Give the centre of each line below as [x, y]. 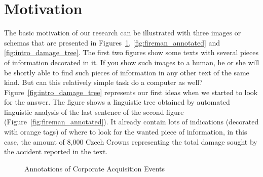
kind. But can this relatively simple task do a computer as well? [103, 82]
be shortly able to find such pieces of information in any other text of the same [127, 72]
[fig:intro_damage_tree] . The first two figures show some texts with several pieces [131, 52]
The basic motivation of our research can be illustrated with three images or [123, 33]
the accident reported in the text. [56, 151]
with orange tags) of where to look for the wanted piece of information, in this [126, 132]
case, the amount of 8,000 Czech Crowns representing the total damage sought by [131, 141]
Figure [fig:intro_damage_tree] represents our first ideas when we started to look [131, 92]
